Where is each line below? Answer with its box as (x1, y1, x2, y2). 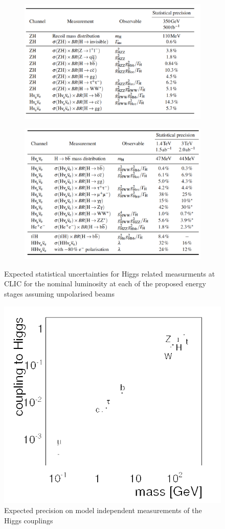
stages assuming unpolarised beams (4, 288, 115, 299)
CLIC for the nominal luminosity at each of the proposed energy (4, 278, 206, 289)
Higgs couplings (4, 515, 53, 525)
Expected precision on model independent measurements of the (4, 505, 202, 516)
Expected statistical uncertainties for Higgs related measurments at (4, 268, 215, 279)
